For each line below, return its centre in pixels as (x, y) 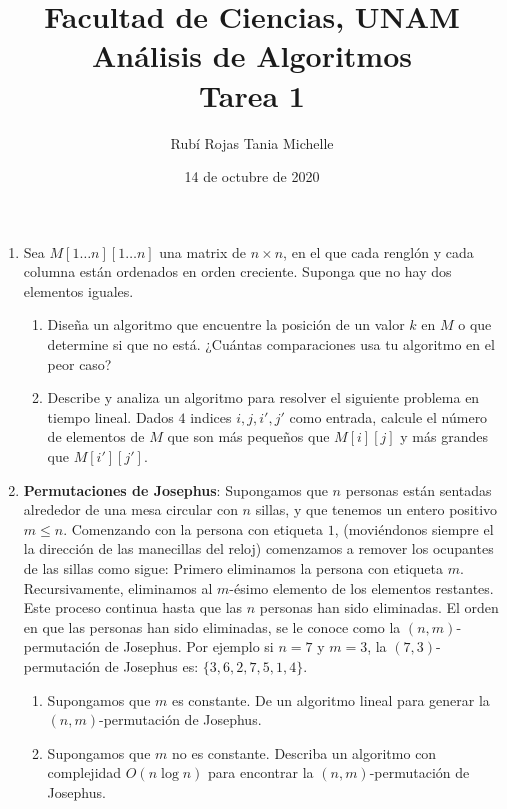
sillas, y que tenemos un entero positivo (376, 509)
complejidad (84, 772)
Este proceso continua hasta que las (133, 607)
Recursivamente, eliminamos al (118, 587)
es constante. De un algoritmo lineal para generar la (330, 699)
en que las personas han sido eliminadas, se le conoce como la (212, 626)
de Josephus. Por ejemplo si (189, 646)
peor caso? (79, 363)
